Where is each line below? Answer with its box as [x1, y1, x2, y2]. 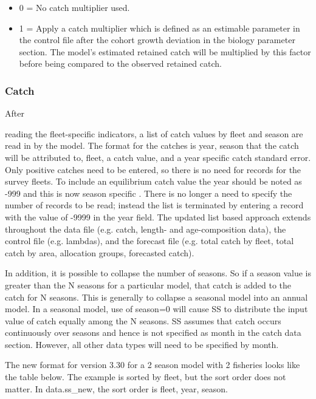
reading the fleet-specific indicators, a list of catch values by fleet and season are [5, 127, 303, 140]
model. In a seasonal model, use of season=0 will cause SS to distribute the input [5, 302, 308, 315]
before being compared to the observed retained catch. [19, 57, 222, 70]
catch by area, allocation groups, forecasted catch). [5, 246, 194, 259]
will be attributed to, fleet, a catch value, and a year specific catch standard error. [5, 151, 311, 163]
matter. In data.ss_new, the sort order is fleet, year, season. [5, 382, 228, 395]
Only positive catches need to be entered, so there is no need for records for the [5, 163, 301, 176]
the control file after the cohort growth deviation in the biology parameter [19, 33, 295, 46]
